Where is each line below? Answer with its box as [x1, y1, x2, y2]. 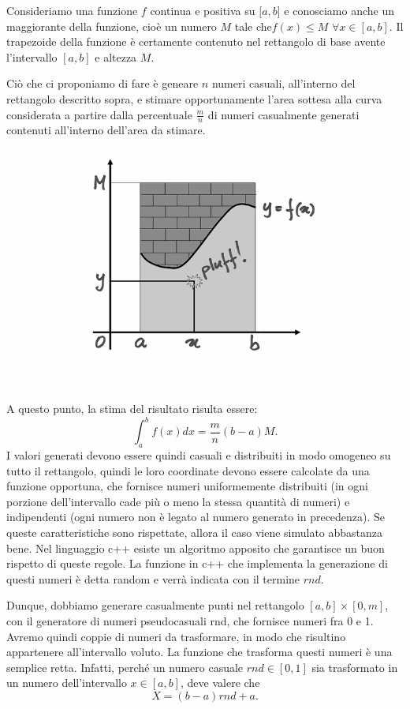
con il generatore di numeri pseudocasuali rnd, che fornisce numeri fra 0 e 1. [6, 612, 374, 628]
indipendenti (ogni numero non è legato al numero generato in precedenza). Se [6, 508, 386, 525]
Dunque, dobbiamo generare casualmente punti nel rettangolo [6, 597, 304, 613]
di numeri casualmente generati [207, 106, 360, 122]
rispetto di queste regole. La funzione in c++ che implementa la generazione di [6, 555, 388, 572]
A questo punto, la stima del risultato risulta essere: [6, 400, 258, 417]
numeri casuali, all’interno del [211, 75, 356, 92]
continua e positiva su [150, 2, 255, 18]
